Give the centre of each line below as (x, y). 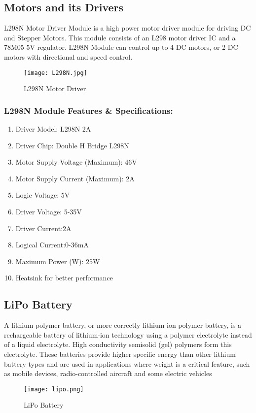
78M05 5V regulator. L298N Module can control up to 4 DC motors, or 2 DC (121, 47)
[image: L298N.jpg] (55, 73)
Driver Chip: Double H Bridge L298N (72, 145)
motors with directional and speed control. (68, 56)
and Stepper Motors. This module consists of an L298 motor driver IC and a (120, 37)
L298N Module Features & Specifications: (89, 110)
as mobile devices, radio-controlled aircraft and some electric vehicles (108, 373)
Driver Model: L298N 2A (53, 129)
